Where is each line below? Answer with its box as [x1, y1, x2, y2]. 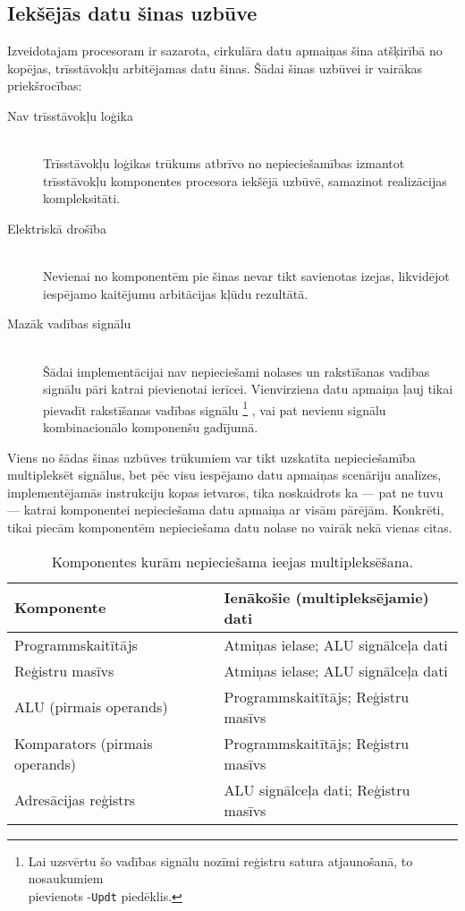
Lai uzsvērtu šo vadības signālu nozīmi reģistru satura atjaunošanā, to [28, 851, 413, 870]
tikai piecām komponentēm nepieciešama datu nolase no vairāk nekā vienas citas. [7, 517, 452, 536]
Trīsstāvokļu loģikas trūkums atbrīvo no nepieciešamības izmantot [43, 154, 405, 173]
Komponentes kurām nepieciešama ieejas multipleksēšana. [51, 550, 414, 572]
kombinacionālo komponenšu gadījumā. [43, 417, 258, 436]
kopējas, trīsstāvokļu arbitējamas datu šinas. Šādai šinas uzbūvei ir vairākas [7, 58, 423, 77]
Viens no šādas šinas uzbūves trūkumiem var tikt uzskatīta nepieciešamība [7, 447, 416, 466]
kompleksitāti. [43, 189, 121, 208]
